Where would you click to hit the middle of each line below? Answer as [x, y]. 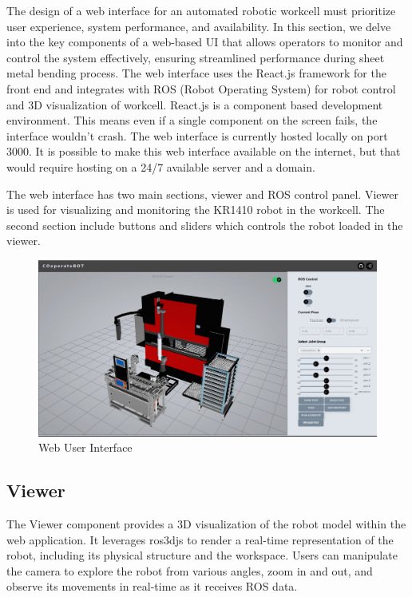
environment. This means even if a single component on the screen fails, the [192, 120]
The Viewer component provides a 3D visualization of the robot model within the [206, 523]
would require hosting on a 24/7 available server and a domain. [161, 166]
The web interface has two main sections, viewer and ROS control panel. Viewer [202, 194]
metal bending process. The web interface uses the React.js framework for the [196, 73]
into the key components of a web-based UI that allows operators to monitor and [205, 42]
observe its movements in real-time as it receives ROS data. [152, 586]
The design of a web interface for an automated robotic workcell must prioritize [201, 10]
